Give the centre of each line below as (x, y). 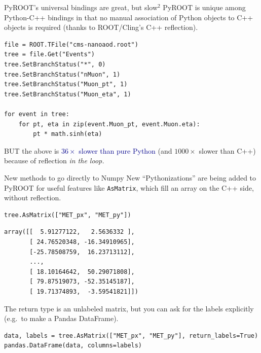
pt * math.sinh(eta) (68, 134)
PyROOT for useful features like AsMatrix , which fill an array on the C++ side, (129, 187)
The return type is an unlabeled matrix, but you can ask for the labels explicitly (129, 308)
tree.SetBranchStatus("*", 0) (55, 64)
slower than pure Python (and (125, 150)
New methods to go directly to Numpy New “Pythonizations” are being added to (130, 177)
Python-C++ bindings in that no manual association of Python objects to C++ (129, 17)
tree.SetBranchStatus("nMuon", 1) (62, 74)
